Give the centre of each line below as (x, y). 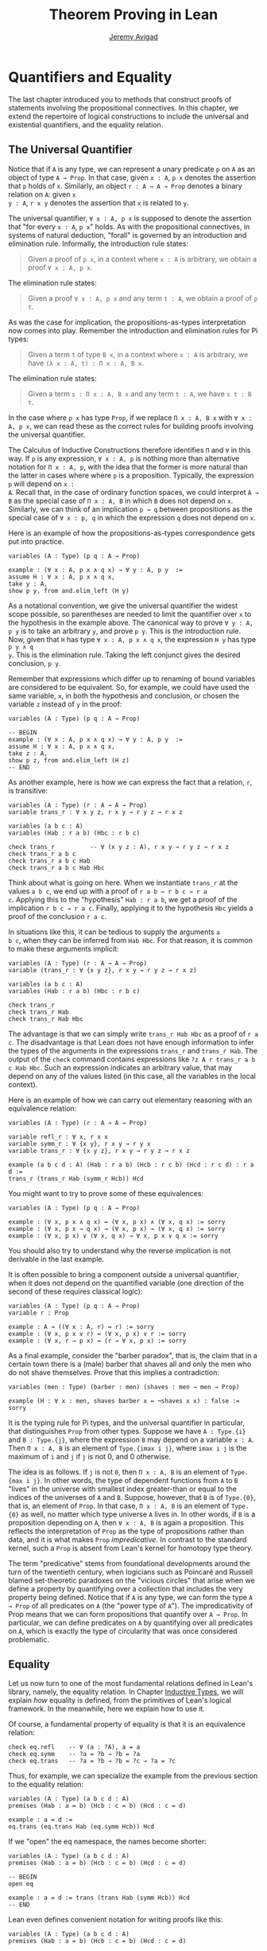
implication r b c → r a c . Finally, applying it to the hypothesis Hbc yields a (131, 908)
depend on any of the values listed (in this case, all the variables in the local (132, 1076)
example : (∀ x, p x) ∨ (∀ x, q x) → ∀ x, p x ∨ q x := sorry (113, 1236)
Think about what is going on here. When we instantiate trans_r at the (123, 882)
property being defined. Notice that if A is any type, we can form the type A (130, 1597)
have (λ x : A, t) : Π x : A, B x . (86, 363)
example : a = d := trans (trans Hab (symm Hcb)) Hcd (99, 1898)
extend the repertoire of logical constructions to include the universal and (128, 116)
